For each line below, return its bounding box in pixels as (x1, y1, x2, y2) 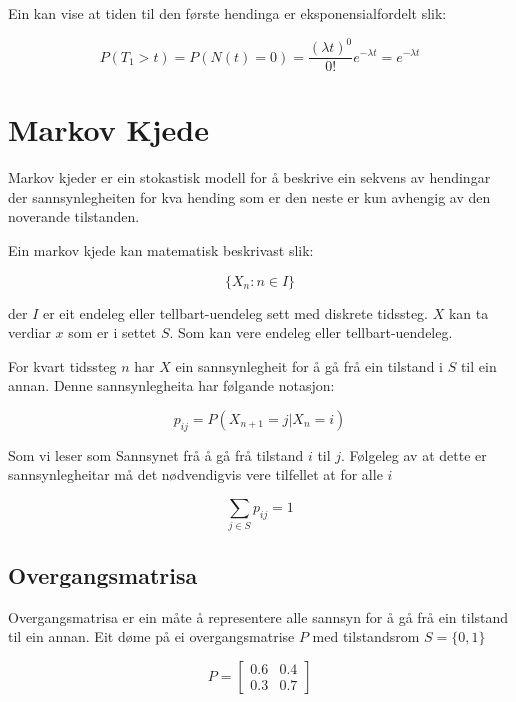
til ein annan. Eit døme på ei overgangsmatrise (8, 626, 295, 647)
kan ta (448, 302, 489, 323)
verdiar (8, 322, 51, 343)
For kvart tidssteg (8, 355, 117, 376)
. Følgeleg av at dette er (341, 444, 487, 465)
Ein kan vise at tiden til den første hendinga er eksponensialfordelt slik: (8, 3, 447, 23)
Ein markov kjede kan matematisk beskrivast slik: (8, 240, 314, 261)
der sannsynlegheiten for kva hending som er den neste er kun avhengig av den (8, 186, 491, 207)
